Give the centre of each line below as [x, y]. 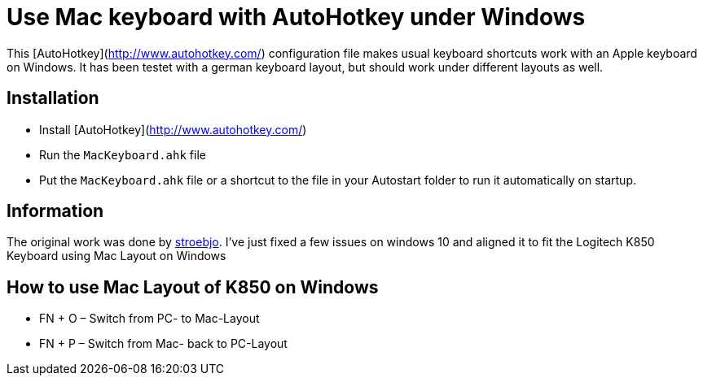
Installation [53, 98]
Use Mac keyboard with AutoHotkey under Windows [296, 17]
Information [55, 211]
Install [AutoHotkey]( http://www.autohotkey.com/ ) [173, 129]
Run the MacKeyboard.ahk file [123, 154]
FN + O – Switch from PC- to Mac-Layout [149, 319]
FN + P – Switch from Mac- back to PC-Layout [163, 344]
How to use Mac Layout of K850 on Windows [193, 287]
